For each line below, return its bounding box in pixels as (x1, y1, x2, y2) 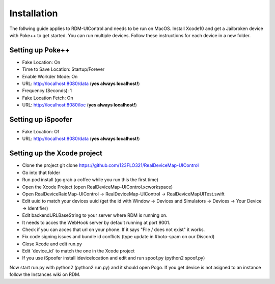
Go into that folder (22, 169, 61, 176)
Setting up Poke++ (9, 46, 70, 54)
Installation (9, 8, 58, 19)
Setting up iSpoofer (9, 115, 73, 124)
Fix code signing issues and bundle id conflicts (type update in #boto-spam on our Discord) (22, 234, 215, 240)
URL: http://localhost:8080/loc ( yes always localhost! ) (22, 102, 137, 108)
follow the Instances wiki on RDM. (9, 271, 81, 277)
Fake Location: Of (22, 129, 60, 135)
